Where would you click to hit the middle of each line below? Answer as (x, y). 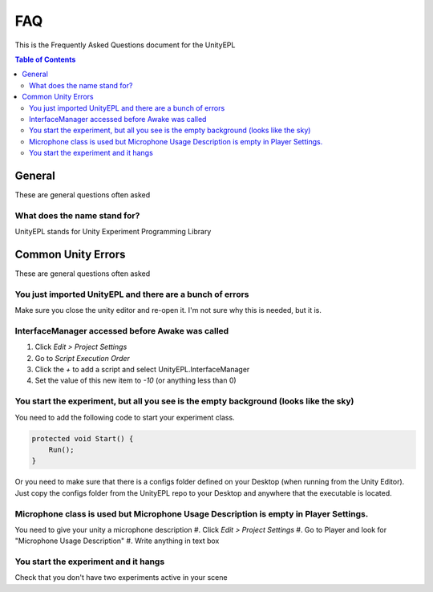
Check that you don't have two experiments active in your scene (121, 578)
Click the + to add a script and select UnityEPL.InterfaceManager (142, 370)
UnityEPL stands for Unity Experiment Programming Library (113, 232)
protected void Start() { (83, 438)
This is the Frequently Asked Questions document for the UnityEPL (125, 45)
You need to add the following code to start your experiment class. (125, 417)
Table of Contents (45, 59)
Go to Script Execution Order (82, 358)
